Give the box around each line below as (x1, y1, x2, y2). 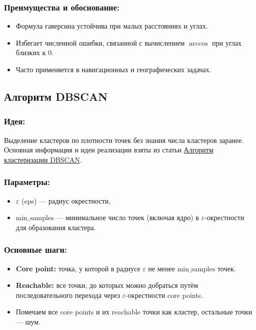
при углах (212, 37, 242, 48)
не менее (148, 263, 175, 273)
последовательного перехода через (16, 289, 120, 300)
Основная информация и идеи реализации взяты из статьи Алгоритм (4, 144, 213, 155)
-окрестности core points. (125, 289, 203, 300)
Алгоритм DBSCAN (4, 88, 108, 104)
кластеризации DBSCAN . (4, 154, 82, 164)
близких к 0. (16, 47, 54, 58)
